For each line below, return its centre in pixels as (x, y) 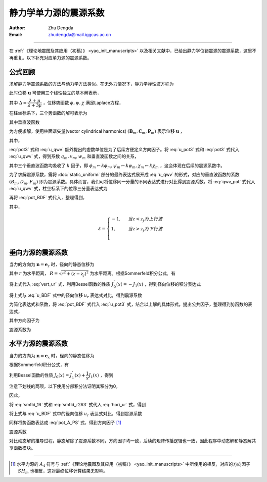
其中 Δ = (18, 103)
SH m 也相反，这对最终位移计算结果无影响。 (63, 472)
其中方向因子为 (24, 321)
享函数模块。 (22, 448)
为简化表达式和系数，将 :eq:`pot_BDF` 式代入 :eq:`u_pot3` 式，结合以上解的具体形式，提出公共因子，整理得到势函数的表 (131, 304)
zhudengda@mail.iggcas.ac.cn (80, 34)
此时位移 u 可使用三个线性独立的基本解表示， (55, 93)
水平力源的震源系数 (38, 344)
